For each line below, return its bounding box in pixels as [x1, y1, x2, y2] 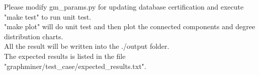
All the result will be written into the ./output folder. [4, 41, 169, 51]
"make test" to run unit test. [4, 11, 92, 22]
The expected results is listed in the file [4, 50, 126, 61]
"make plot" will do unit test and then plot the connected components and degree [4, 21, 255, 32]
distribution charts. [4, 31, 63, 41]
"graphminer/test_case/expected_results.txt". [4, 60, 146, 71]
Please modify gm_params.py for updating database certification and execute [4, 2, 244, 12]
